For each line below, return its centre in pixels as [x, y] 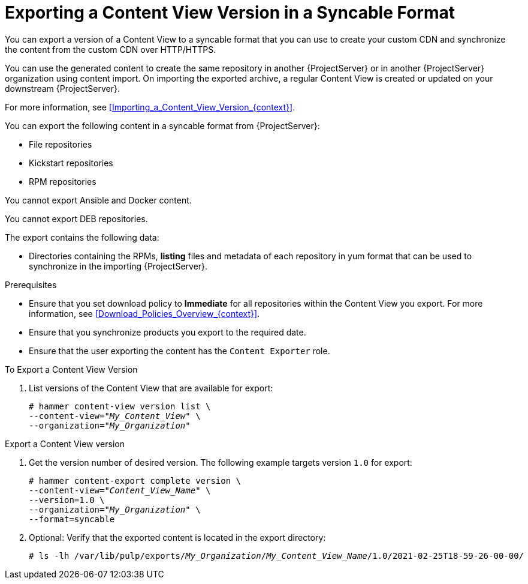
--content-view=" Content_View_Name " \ [120, 490]
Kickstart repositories [71, 163]
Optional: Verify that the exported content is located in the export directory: [177, 537]
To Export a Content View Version [71, 369]
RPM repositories [63, 181]
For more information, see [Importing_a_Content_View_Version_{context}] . [150, 107]
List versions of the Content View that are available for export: [151, 388]
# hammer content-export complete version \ [135, 480]
